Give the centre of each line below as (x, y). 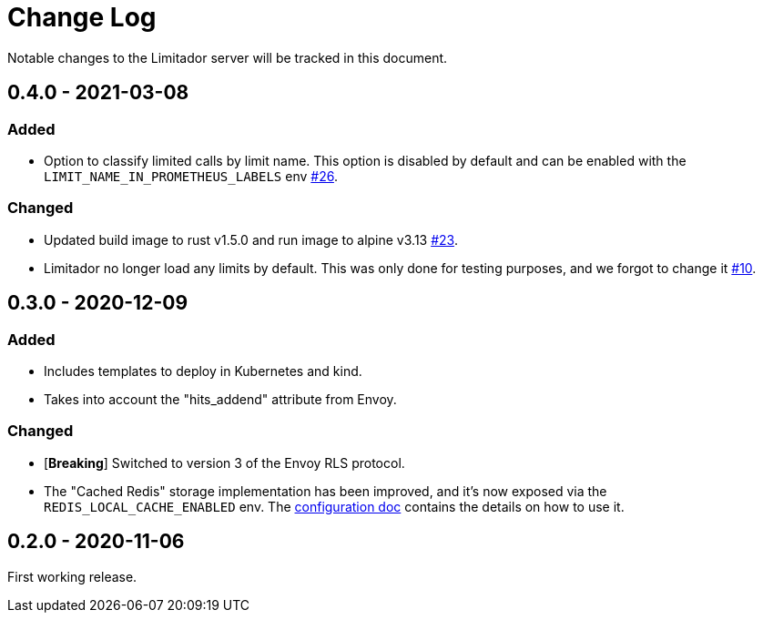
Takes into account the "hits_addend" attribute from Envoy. (220, 399)
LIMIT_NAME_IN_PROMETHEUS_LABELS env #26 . (191, 176)
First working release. (72, 576)
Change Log (82, 17)
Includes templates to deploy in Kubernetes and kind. (203, 371)
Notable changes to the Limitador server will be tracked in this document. (228, 57)
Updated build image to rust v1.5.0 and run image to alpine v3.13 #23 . (251, 239)
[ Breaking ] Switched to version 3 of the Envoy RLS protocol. (224, 462)
